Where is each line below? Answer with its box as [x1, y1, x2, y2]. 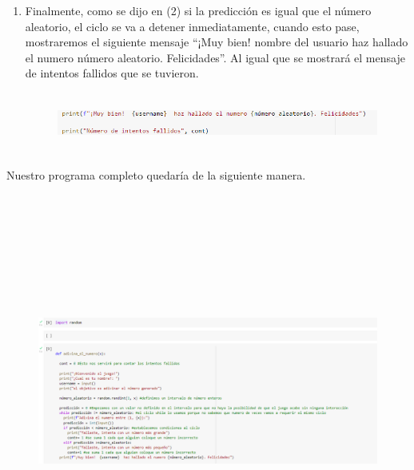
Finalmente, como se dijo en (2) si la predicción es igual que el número [25, 2, 372, 18]
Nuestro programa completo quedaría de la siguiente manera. [6, 167, 306, 184]
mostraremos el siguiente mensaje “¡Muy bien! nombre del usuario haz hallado [25, 34, 408, 50]
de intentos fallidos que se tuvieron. [25, 65, 199, 81]
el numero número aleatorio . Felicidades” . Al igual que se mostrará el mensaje [25, 49, 405, 65]
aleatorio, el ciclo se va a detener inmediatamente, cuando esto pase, [25, 18, 360, 34]
